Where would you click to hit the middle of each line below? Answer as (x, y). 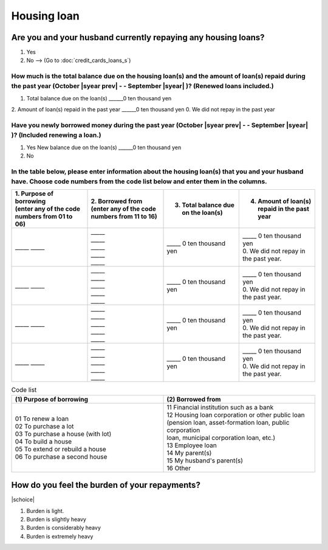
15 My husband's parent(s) (205, 461)
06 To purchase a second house (61, 456)
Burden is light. (45, 510)
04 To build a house (43, 441)
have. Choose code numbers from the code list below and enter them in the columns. (139, 181)
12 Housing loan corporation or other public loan (236, 415)
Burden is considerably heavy (64, 528)
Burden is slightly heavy (56, 519)
